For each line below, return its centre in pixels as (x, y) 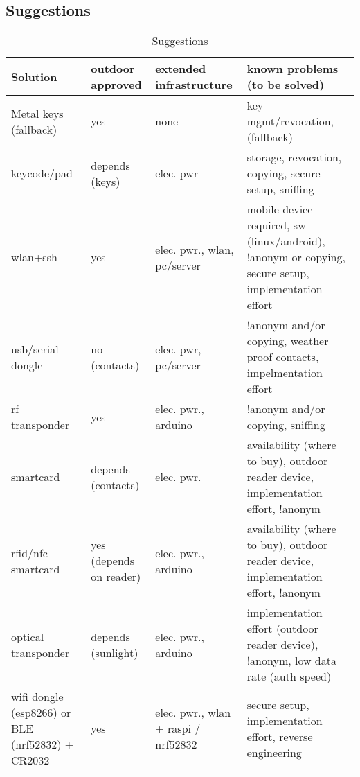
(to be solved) (286, 85)
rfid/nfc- (31, 552)
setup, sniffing (280, 189)
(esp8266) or (41, 713)
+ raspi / (178, 728)
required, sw (276, 225)
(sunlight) (115, 652)
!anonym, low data (291, 661)
